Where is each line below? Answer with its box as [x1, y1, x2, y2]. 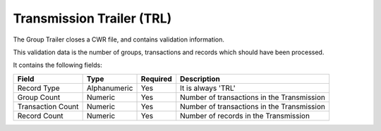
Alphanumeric [86, 83, 133, 93]
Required [140, 74, 172, 84]
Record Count [17, 111, 64, 120]
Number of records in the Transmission [180, 111, 310, 120]
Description [180, 74, 220, 84]
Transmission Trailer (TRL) [13, 11, 172, 26]
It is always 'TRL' [180, 83, 236, 93]
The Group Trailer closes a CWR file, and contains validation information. [13, 35, 225, 44]
